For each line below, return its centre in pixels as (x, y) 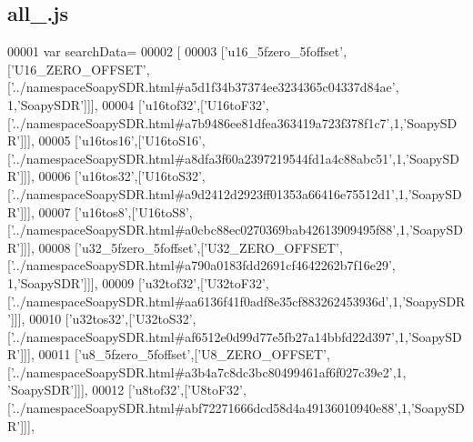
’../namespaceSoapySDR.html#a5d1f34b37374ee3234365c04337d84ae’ (203, 87)
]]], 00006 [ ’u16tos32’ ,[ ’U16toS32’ (111, 176)
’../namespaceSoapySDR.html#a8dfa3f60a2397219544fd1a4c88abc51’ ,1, (208, 158)
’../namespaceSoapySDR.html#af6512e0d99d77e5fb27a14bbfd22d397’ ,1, (209, 336)
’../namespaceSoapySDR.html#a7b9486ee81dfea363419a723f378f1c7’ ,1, (207, 122)
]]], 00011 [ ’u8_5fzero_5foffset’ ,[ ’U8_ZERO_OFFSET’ (173, 354)
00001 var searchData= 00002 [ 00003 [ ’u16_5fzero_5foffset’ (176, 51)
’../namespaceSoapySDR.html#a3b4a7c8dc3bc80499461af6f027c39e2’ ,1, (208, 372)
